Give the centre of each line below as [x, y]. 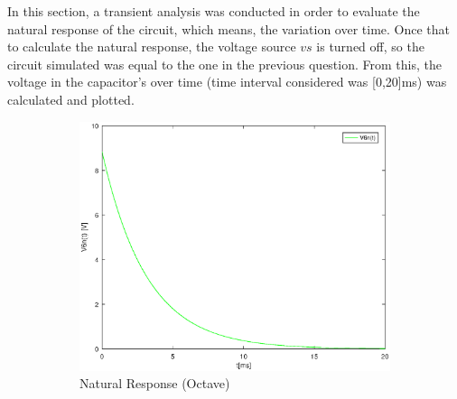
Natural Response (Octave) [155, 383]
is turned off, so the [370, 46]
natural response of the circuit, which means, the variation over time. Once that [229, 28]
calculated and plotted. [71, 99]
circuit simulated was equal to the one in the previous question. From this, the [224, 64]
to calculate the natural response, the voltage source [152, 46]
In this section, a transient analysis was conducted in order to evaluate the [214, 11]
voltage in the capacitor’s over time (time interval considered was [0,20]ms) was [227, 82]
